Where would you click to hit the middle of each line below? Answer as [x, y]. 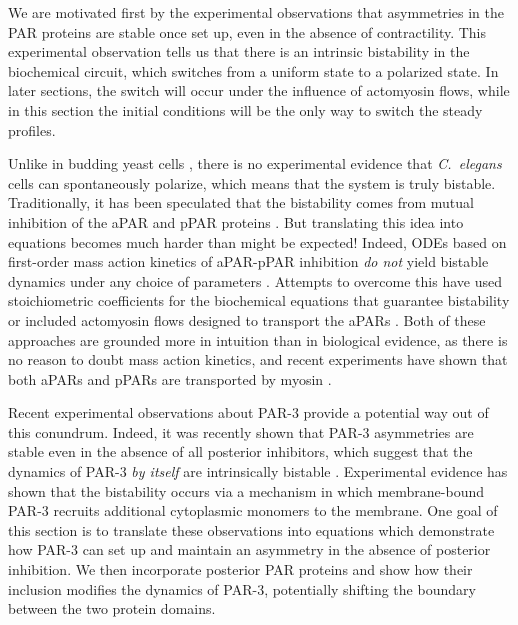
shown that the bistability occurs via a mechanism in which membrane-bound [246, 490]
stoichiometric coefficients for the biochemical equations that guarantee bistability [259, 300]
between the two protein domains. [112, 608]
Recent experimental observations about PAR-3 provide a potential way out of [248, 412]
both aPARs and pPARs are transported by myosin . [170, 378]
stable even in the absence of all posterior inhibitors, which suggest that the [240, 451]
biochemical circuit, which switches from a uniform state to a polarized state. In [253, 70]
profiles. [32, 129]
